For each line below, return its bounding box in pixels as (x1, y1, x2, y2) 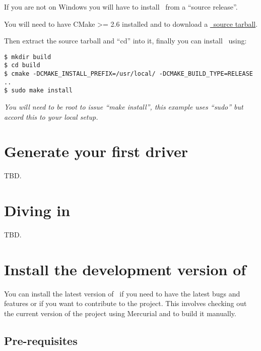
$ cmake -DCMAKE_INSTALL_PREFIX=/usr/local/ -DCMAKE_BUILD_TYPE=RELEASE (4, 70, 253, 78)
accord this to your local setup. (4, 111, 98, 122)
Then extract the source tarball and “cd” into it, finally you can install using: (4, 35, 247, 46)
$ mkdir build (4, 53, 51, 61)
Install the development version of (4, 259, 246, 279)
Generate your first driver (4, 141, 188, 162)
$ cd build (4, 62, 40, 69)
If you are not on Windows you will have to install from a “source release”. (4, 2, 238, 12)
